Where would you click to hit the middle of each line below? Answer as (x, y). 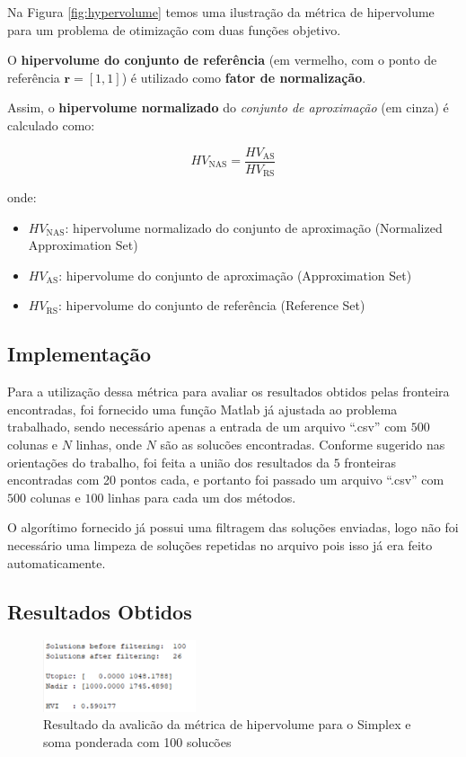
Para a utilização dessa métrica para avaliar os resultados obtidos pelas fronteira (229, 392)
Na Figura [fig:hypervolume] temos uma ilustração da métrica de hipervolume (221, 12)
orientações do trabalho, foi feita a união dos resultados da (169, 462)
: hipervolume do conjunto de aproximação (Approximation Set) (235, 275)
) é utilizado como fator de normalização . (244, 77)
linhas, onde (109, 445)
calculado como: (51, 125)
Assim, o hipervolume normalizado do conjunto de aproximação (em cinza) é (228, 107)
